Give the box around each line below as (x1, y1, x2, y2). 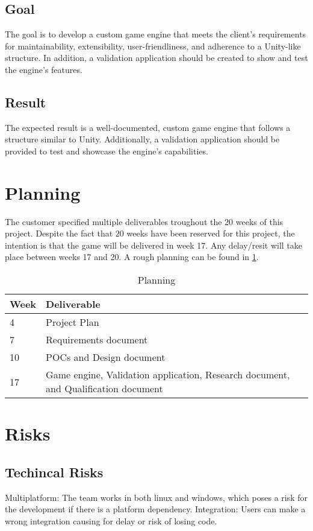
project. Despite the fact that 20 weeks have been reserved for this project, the (5, 227, 295, 240)
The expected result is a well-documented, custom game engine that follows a (5, 121, 291, 133)
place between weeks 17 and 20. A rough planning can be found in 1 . (5, 250, 259, 263)
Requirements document (46, 332, 148, 347)
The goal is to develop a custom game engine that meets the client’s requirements (5, 28, 306, 40)
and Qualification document (46, 381, 163, 396)
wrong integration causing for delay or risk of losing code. (5, 514, 217, 527)
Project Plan (46, 315, 99, 329)
